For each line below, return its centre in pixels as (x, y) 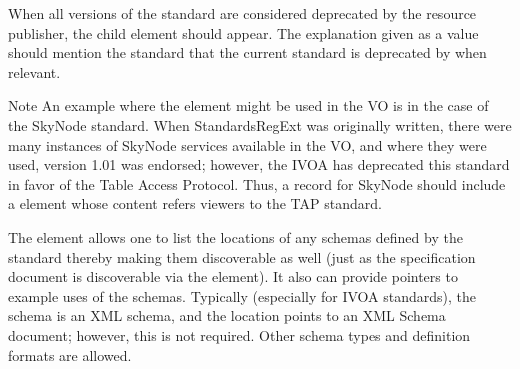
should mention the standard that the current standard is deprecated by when (247, 52)
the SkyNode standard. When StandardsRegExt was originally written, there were (260, 124)
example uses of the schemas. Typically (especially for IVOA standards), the (242, 295)
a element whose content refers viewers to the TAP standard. (195, 203)
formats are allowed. (70, 354)
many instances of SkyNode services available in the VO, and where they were (247, 144)
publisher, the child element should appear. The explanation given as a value (243, 32)
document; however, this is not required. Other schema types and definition (239, 334)
